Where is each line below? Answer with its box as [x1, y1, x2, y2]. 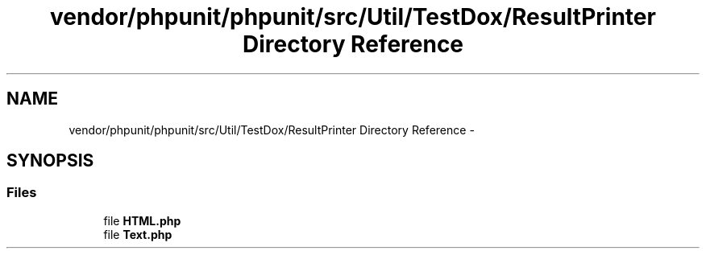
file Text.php [103, 227, 172, 241]
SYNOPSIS [6, 150, 94, 171]
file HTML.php [103, 213, 181, 228]
